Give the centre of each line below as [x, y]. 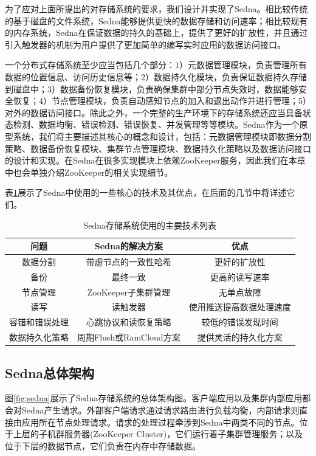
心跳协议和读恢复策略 [129, 322]
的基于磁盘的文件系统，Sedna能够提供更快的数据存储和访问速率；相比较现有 [156, 20]
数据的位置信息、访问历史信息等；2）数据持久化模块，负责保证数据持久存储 [156, 76]
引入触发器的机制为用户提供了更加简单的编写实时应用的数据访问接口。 [145, 44]
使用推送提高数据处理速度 [240, 307]
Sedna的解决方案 [129, 246]
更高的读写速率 [240, 276]
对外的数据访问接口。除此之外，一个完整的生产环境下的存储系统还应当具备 [154, 112]
